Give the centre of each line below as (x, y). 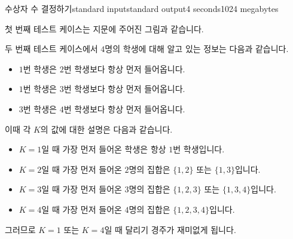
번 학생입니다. (199, 149)
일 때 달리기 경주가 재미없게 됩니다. (170, 229)
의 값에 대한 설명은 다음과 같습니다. (106, 129)
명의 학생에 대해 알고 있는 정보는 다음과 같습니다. (197, 49)
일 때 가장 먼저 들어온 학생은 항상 (104, 149)
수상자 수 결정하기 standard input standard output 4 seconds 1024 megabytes (142, 8)
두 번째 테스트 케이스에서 (51, 49)
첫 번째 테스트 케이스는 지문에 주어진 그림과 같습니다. (104, 28)
